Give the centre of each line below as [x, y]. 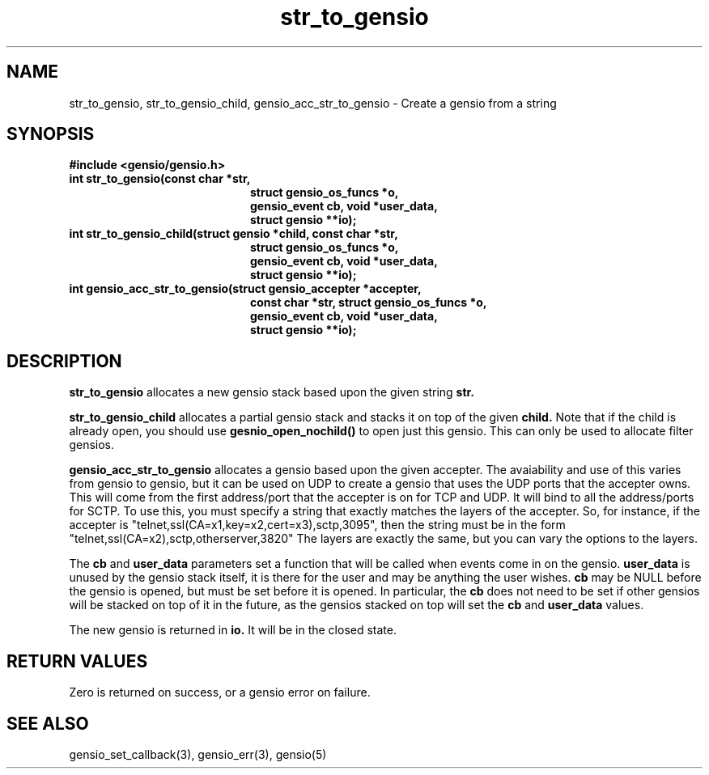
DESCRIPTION [64, 361]
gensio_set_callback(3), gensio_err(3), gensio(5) [198, 754]
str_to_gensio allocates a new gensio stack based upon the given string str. [272, 392]
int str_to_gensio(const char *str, [160, 179]
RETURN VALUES [77, 661]
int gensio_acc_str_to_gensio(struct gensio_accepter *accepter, [245, 289]
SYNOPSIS [51, 134]
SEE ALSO [48, 723]
